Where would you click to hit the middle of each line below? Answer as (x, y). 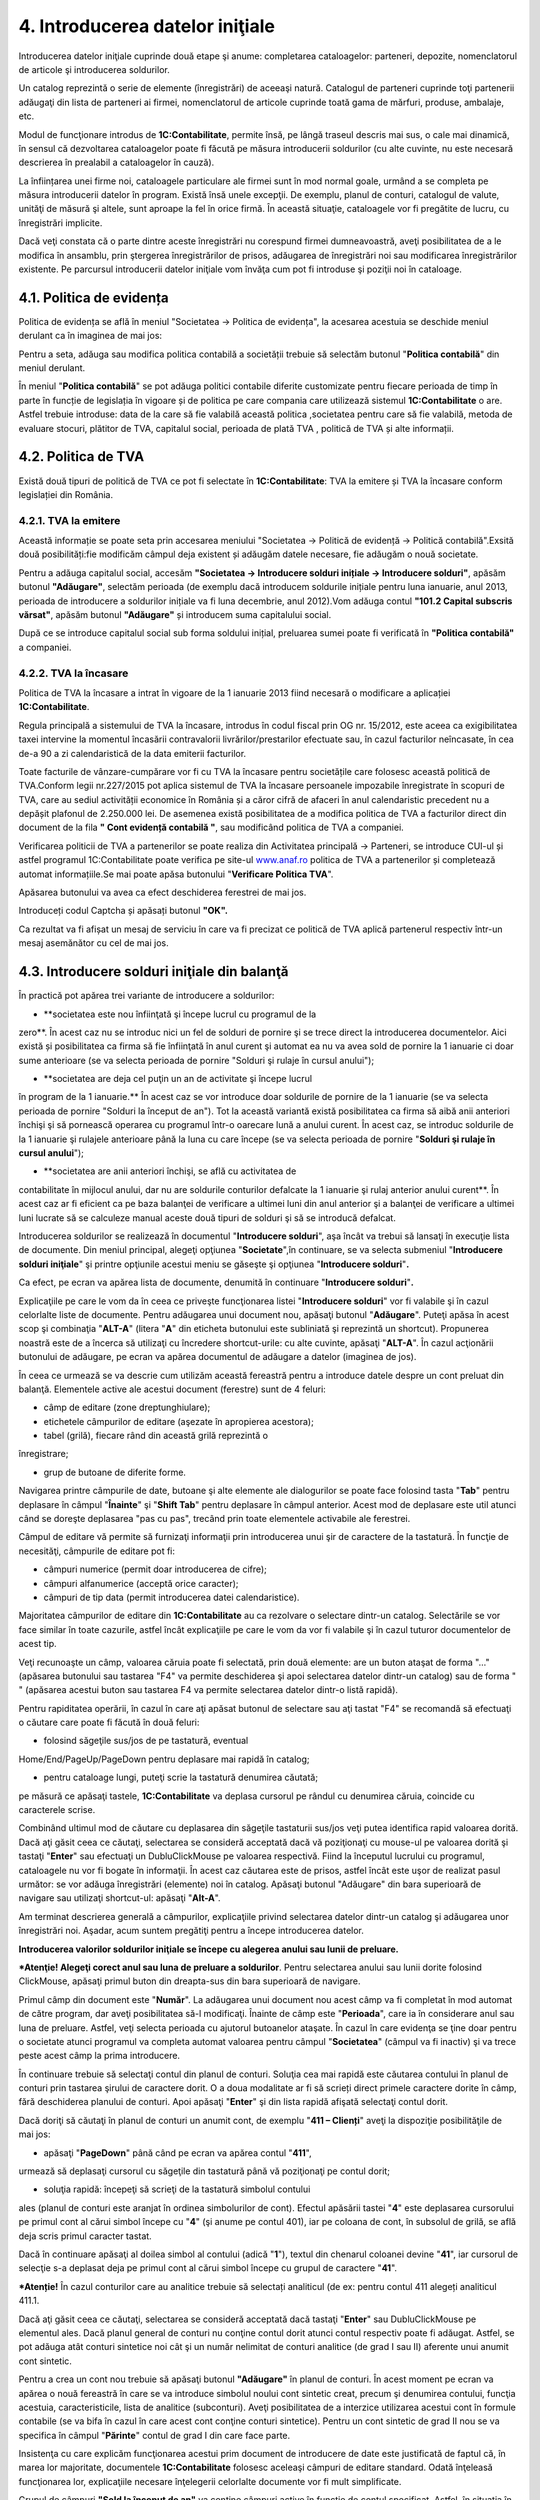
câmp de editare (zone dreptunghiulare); (127, 1407)
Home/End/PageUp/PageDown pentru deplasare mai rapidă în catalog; (164, 1759)
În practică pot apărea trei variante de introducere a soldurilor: (146, 996)
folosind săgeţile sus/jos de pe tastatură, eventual (146, 1741)
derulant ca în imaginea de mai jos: (90, 336)
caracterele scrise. (57, 1810)
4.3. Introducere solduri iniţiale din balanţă (153, 971)
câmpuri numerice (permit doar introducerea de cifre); (155, 1569)
